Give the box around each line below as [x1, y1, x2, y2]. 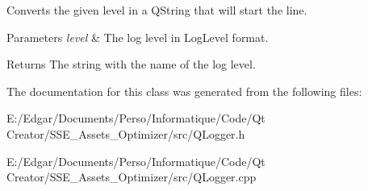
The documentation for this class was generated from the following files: [6, 82, 362, 99]
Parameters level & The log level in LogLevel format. [6, 28, 269, 45]
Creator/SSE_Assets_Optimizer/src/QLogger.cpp [6, 168, 257, 185]
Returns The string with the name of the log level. [6, 56, 256, 73]
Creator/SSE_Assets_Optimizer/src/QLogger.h [6, 125, 245, 142]
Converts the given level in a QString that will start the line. [6, 2, 307, 18]
